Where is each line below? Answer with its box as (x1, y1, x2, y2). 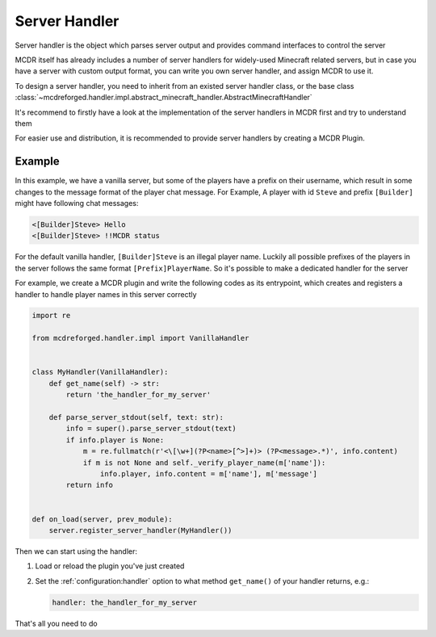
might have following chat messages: (15, 198, 139, 207)
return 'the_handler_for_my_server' (65, 390, 212, 400)
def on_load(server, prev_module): (31, 514, 173, 524)
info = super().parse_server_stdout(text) (65, 424, 237, 434)
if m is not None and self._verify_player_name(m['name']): (82, 458, 326, 467)
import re (31, 311, 71, 321)
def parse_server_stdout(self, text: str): (48, 413, 224, 421)
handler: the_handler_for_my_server (52, 597, 198, 607)
